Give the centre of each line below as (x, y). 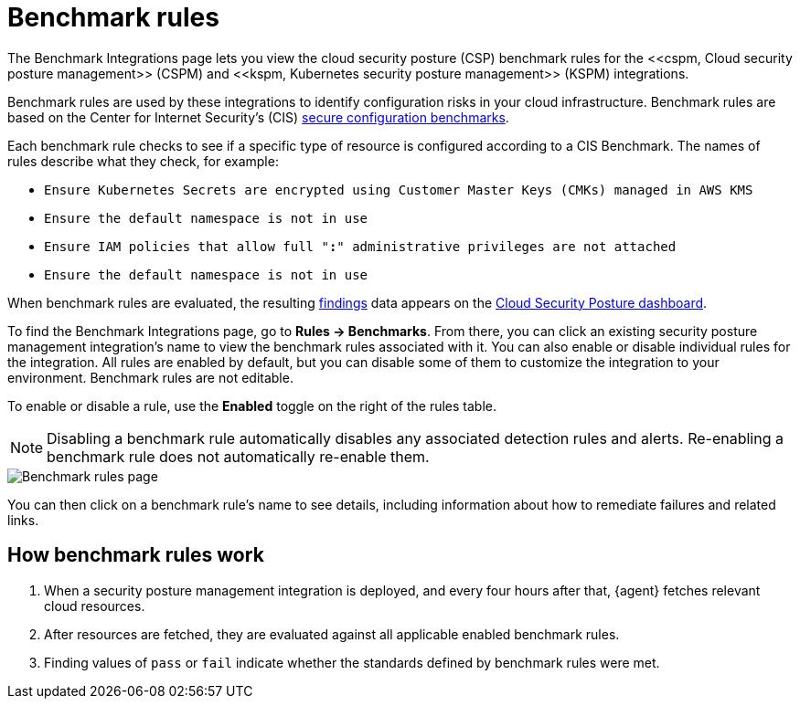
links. (23, 520)
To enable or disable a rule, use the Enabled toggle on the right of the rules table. (252, 406)
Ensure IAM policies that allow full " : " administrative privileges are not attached (360, 246)
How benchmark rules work (136, 555)
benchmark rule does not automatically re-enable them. (238, 456)
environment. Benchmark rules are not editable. (150, 377)
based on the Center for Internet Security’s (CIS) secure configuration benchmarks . (258, 117)
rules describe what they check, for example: (143, 161)
